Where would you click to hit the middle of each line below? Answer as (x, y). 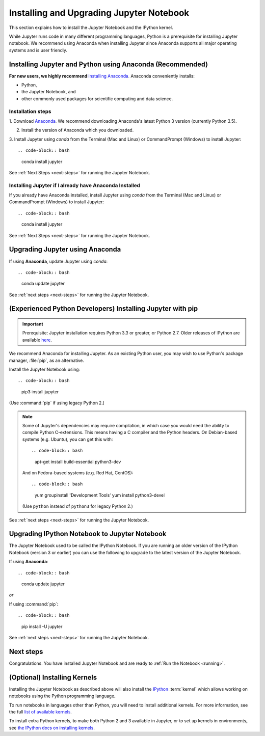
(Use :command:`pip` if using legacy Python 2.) (57, 403)
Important (33, 324)
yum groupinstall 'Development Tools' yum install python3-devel (100, 495)
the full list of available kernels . (40, 711)
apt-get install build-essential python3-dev (78, 462)
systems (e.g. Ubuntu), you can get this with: (68, 439)
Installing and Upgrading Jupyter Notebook (99, 13)
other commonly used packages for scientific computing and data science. (97, 99)
